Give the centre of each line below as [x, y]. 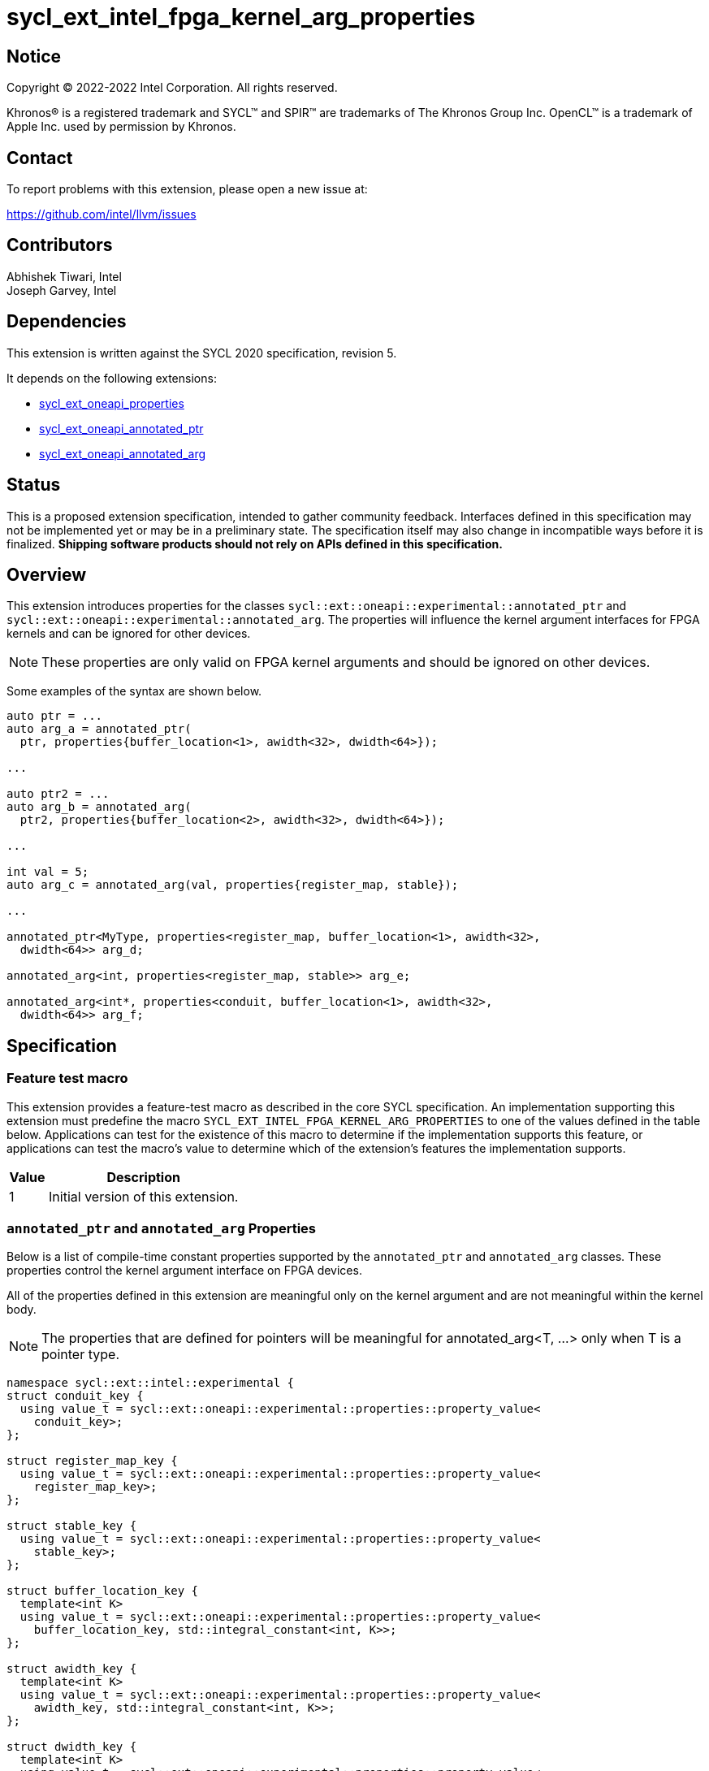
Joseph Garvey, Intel [62, 290]
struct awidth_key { [72, 1669]
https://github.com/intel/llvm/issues [102, 214]
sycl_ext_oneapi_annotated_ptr [121, 428]
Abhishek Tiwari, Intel [64, 276]
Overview [47, 574]
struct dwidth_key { [72, 1747]
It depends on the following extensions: [112, 378]
